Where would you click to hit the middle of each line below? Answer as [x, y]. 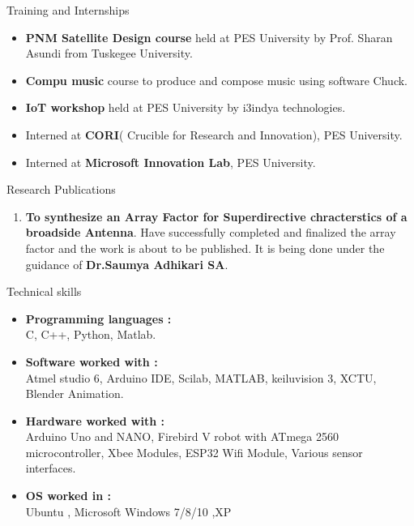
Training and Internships [68, 10]
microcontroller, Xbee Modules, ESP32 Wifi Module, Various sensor [194, 452]
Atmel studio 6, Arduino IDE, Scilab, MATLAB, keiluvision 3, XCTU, [201, 377]
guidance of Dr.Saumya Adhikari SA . [127, 264]
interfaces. [51, 468]
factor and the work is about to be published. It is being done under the [205, 248]
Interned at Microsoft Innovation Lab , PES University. [171, 162]
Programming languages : [98, 318]
